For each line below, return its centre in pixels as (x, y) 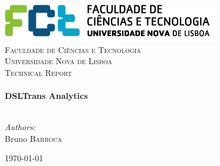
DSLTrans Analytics (46, 95)
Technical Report (38, 72)
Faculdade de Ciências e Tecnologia (73, 49)
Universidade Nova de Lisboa (59, 61)
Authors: (20, 127)
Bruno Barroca (33, 138)
